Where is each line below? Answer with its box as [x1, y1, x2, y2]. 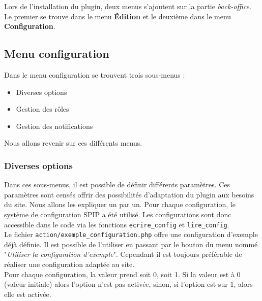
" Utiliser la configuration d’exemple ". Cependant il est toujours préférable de [4, 249, 242, 259]
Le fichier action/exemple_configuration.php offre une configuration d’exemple [4, 229, 258, 240]
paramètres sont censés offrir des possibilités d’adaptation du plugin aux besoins [4, 189, 254, 199]
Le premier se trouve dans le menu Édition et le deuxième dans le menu [4, 11, 231, 21]
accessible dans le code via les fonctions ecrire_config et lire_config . [4, 219, 229, 229]
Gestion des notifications [16, 120, 93, 131]
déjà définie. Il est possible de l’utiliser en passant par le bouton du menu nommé [4, 239, 258, 249]
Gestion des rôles [16, 104, 69, 114]
